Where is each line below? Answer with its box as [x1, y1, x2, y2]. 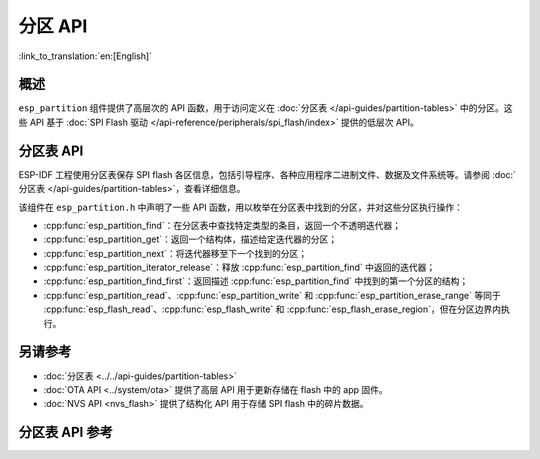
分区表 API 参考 [18, 424, 114, 441]
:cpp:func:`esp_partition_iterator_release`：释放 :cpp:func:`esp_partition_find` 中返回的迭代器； [43, 261, 436, 274]
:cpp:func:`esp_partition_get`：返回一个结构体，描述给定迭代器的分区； [43, 233, 338, 245]
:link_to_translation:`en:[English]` [18, 50, 153, 62]
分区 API [18, 15, 88, 37]
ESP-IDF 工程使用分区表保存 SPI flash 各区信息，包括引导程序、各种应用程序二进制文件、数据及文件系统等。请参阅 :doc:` [18, 168, 517, 180]
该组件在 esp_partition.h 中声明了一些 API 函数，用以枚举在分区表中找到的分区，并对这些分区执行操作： [18, 201, 464, 213]
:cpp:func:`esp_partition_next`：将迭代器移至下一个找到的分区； [43, 247, 308, 259]
